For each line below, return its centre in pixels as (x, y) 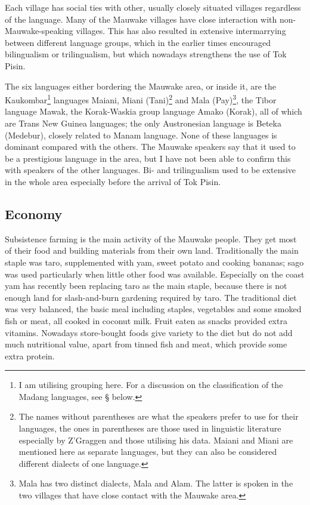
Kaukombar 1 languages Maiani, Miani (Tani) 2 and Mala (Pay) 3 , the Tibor (141, 99)
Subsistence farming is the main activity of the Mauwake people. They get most (151, 238)
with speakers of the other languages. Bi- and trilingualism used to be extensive (151, 170)
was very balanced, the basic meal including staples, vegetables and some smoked (153, 309)
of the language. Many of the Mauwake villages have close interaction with (141, 19)
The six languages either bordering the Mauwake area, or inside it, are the (141, 86)
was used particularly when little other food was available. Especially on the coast (155, 274)
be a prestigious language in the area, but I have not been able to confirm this (148, 158)
